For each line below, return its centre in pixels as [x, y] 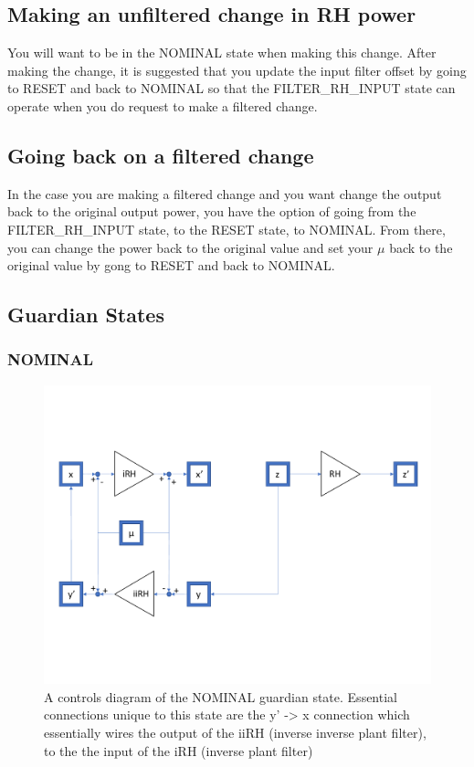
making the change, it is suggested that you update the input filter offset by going [237, 70]
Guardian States [86, 315]
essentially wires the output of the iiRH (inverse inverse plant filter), [235, 733]
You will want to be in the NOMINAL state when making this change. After [222, 53]
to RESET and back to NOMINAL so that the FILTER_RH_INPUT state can [232, 88]
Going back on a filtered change [161, 155]
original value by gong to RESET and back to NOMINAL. [171, 265]
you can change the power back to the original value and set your [190, 247]
